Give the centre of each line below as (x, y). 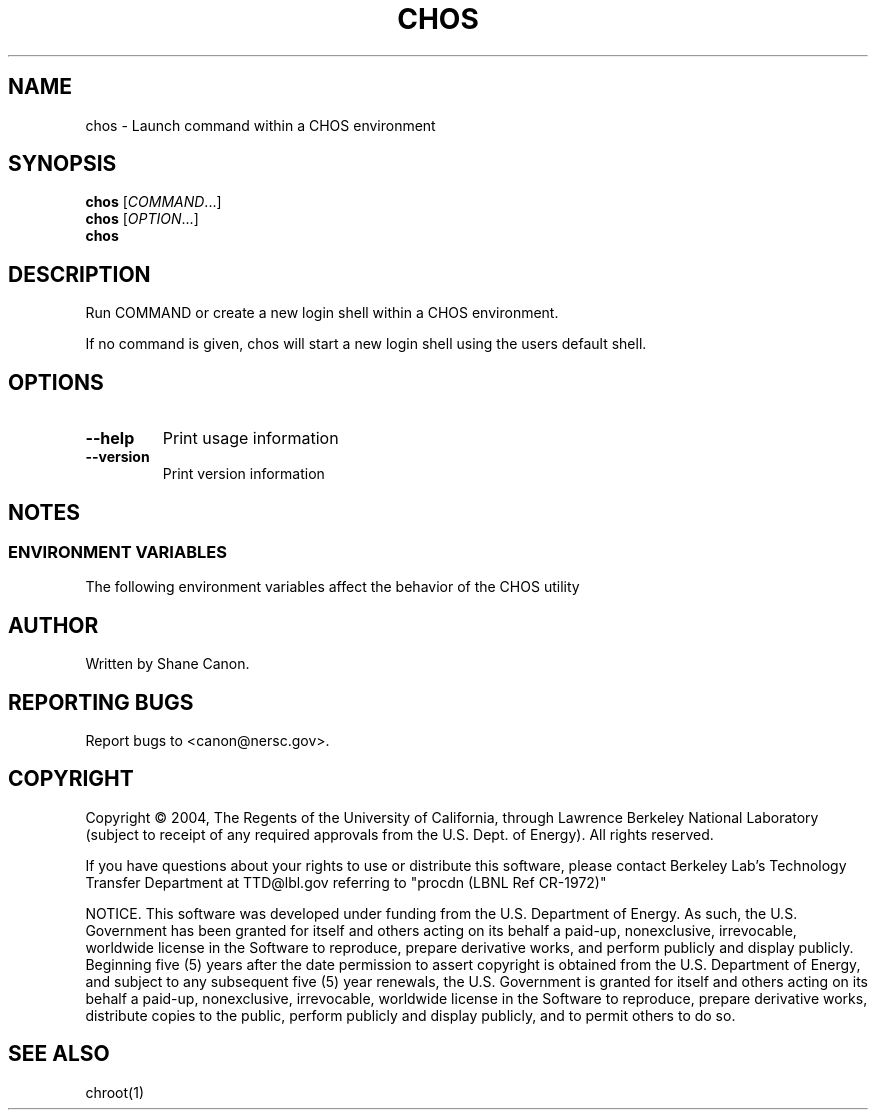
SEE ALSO (59, 1054)
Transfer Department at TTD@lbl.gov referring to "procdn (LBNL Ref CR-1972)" (346, 882)
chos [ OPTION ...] (142, 219)
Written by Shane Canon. (167, 664)
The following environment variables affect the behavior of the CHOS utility (332, 587)
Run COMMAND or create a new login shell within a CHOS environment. (322, 313)
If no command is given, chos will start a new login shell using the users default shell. (366, 344)
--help (110, 438)
